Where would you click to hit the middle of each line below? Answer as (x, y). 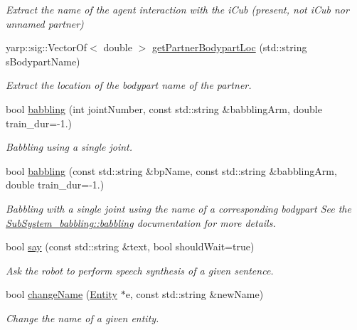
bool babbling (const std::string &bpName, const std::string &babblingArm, (171, 170)
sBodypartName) (43, 61)
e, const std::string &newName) (195, 294)
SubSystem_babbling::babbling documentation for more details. (141, 222)
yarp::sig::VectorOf (47, 47)
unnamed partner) (45, 23)
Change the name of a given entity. (82, 318)
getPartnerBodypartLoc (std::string (229, 47)
